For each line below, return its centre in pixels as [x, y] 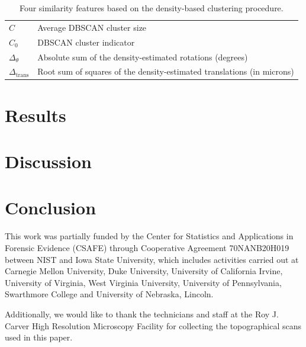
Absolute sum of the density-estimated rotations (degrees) [143, 57]
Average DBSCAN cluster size [92, 27]
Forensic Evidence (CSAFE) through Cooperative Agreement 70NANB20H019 [147, 247]
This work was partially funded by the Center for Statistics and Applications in [149, 236]
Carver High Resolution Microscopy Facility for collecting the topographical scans [153, 325]
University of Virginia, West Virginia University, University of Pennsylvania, [143, 282]
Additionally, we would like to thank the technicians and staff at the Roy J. [142, 314]
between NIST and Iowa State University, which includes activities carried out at [152, 259]
